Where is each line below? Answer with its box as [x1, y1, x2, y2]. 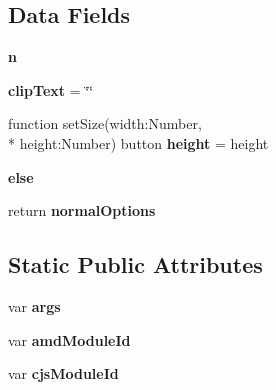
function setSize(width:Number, [8, 113, 202, 134]
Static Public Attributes [8, 249, 263, 280]
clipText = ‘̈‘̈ [8, 79, 94, 100]
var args [8, 295, 61, 316]
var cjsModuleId [8, 363, 119, 384]
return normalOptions [8, 200, 156, 221]
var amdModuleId [8, 329, 131, 350]
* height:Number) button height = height [8, 132, 269, 153]
